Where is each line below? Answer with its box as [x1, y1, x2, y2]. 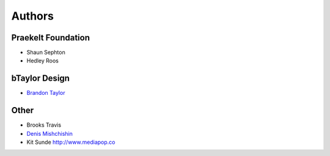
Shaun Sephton [26, 49, 65, 56]
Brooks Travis [26, 121, 61, 128]
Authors [11, 9, 54, 23]
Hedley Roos [26, 57, 59, 64]
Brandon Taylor [26, 89, 65, 97]
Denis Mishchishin [26, 130, 73, 137]
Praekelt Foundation [11, 32, 90, 43]
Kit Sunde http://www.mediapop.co [26, 138, 116, 146]
